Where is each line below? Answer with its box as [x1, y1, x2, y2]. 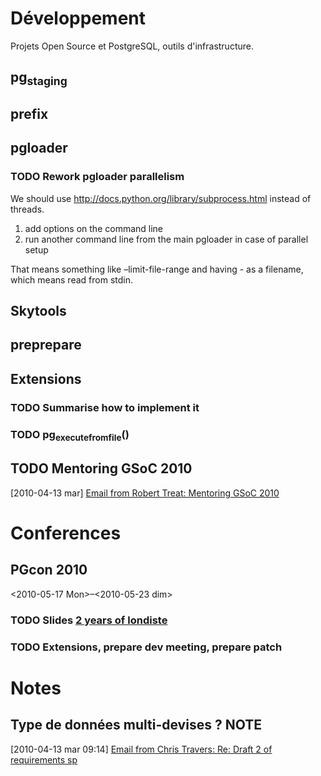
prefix [10, 105, 49, 122]
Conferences [10, 522, 122, 544]
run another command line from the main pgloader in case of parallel [24, 233, 309, 245]
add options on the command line [24, 222, 164, 234]
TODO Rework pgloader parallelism [10, 170, 185, 184]
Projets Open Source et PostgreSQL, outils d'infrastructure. [10, 40, 254, 52]
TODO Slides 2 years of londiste [10, 613, 168, 627]
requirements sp [10, 753, 78, 766]
